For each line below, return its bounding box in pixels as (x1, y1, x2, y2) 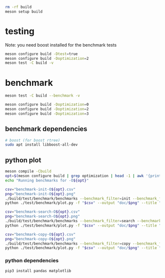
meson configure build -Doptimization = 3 (5, 111, 89, 116)
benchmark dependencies (5, 125, 87, 133)
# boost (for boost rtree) (5, 138, 60, 143)
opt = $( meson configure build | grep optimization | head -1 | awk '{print (5, 174, 162, 178)
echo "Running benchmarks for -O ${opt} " (5, 178, 89, 183)
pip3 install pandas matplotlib (5, 268, 71, 273)
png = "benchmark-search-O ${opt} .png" (5, 214, 80, 219)
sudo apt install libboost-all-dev (5, 142, 78, 147)
